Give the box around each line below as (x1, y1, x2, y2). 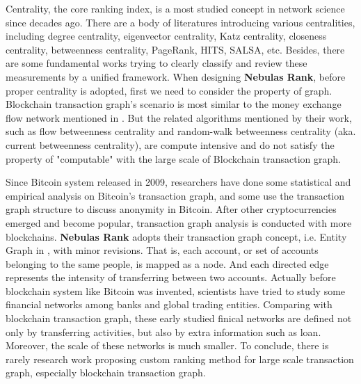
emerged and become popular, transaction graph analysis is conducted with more (6, 215, 352, 230)
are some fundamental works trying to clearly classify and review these (6, 56, 307, 70)
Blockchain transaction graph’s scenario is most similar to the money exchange (6, 97, 342, 111)
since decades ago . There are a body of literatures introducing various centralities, (6, 15, 355, 29)
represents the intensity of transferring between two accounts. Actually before (6, 270, 336, 285)
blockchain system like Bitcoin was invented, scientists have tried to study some (6, 283, 346, 298)
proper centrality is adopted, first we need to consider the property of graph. (6, 83, 332, 97)
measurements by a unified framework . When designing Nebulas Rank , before (6, 69, 346, 83)
